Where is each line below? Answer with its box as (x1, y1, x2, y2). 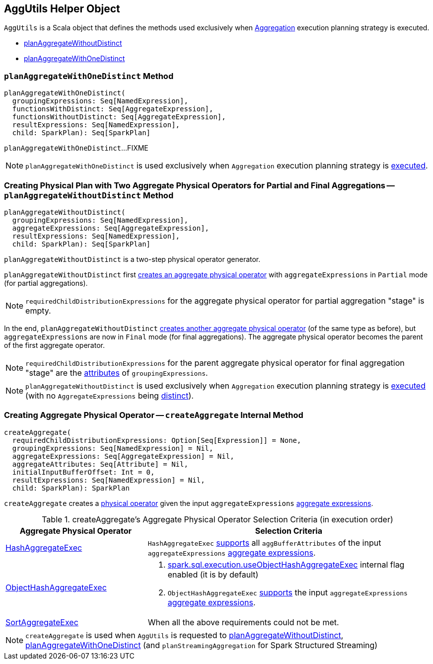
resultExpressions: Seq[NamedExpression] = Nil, (12, 476, 205, 484)
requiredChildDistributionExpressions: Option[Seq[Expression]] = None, (12, 436, 301, 444)
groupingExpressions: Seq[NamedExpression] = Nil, (12, 444, 214, 452)
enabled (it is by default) (167, 569, 259, 580)
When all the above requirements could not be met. (147, 617, 339, 627)
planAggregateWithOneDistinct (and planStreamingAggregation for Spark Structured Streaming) (25, 640, 378, 650)
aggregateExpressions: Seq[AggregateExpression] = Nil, (12, 452, 234, 460)
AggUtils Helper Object (4, 2, 120, 15)
